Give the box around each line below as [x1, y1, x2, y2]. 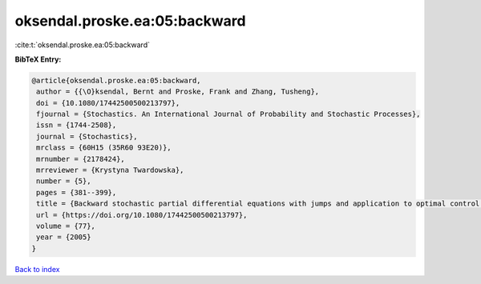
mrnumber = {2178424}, [36, 154, 126, 163]
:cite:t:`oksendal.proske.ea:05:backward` [14, 40, 150, 50]
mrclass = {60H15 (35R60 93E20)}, [36, 143, 172, 152]
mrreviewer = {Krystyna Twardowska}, [36, 166, 184, 175]
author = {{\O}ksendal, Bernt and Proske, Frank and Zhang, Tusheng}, [36, 87, 320, 96]
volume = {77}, [36, 222, 96, 230]
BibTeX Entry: [14, 54, 62, 64]
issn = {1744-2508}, [36, 121, 117, 130]
